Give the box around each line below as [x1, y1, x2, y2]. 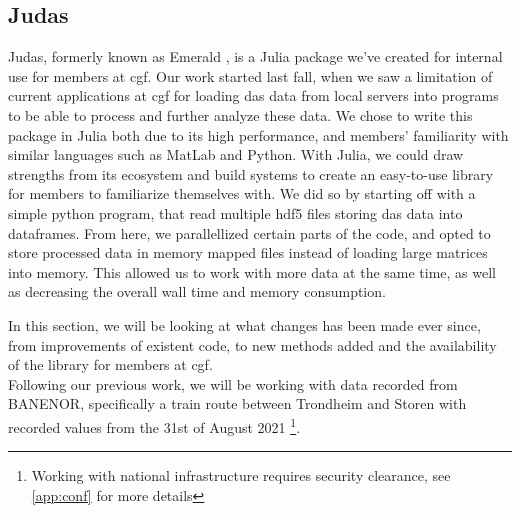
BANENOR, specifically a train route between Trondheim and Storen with [8, 393, 467, 414]
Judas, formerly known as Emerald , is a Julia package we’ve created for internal [8, 46, 503, 67]
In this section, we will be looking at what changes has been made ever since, [8, 314, 481, 335]
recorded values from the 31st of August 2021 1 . [8, 413, 301, 437]
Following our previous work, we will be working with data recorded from [8, 373, 458, 394]
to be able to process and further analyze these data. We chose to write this [8, 104, 473, 125]
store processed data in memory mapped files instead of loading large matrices [8, 242, 488, 263]
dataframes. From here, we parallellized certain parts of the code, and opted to [8, 222, 491, 243]
